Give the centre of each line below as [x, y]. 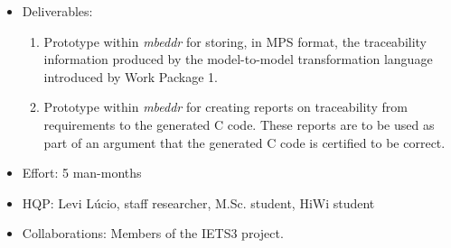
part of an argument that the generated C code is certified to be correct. [244, 142]
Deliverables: [57, 11]
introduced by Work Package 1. [131, 76]
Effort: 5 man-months [82, 173]
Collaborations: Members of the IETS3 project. [153, 233]
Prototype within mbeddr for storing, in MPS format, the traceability [235, 41]
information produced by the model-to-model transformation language [238, 59]
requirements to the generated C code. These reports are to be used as [239, 124]
